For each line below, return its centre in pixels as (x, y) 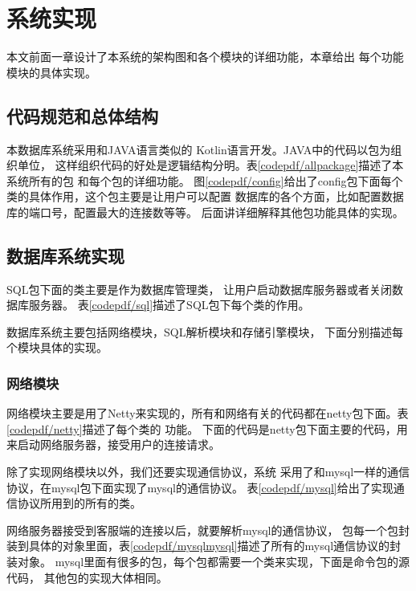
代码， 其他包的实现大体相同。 (87, 577)
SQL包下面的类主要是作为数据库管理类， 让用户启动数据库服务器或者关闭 (200, 289)
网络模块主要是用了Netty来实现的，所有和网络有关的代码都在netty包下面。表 (208, 413)
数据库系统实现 (65, 255)
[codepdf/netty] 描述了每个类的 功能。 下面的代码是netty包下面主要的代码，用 (207, 428)
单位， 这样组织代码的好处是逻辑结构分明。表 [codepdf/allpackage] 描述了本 (210, 165)
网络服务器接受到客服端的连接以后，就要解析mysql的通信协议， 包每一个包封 (208, 530)
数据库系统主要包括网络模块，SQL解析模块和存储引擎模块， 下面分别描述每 (205, 331)
